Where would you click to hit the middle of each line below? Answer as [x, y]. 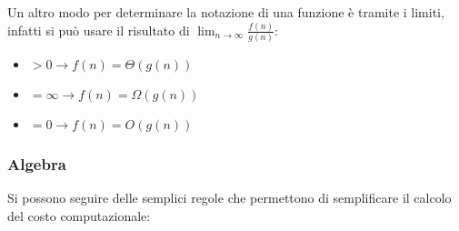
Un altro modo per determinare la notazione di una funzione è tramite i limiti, [226, 12]
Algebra [37, 164]
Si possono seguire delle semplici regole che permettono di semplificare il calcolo [229, 198]
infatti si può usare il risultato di [99, 30]
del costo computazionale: [79, 216]
